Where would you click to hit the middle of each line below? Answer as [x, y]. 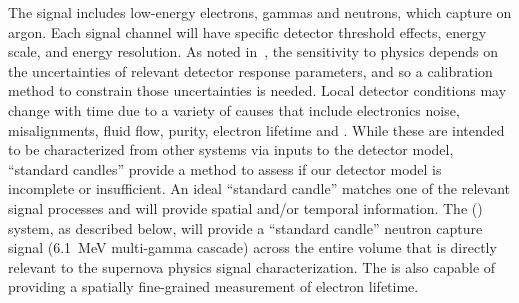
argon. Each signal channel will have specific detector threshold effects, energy [247, 31]
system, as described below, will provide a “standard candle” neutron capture [245, 227]
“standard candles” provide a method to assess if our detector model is [225, 168]
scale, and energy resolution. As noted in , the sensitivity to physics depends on [253, 51]
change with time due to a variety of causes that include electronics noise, [234, 109]
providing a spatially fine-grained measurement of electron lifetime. [213, 286]
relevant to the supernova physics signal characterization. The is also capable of [252, 266]
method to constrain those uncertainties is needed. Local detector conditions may [257, 90]
